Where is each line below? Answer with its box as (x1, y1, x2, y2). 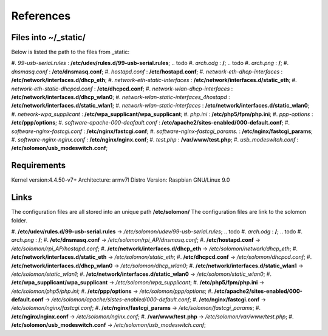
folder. (11, 216, 27, 224)
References (11, 9, 71, 22)
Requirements (11, 160, 66, 171)
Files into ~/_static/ (11, 32, 86, 43)
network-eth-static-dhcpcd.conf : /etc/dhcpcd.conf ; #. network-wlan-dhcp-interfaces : (11, 85, 233, 92)
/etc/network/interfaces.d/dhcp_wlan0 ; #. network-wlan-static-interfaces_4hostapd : (11, 94, 230, 101)
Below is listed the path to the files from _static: (11, 49, 130, 56)
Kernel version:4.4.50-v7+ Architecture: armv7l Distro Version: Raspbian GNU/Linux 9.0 (11, 176, 230, 183)
